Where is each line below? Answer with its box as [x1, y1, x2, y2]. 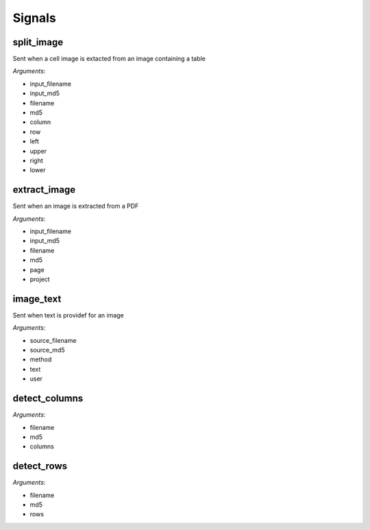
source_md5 [29, 346, 65, 354]
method [29, 355, 52, 363]
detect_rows [12, 460, 68, 472]
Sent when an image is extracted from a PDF [12, 202, 139, 210]
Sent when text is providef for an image [12, 311, 125, 319]
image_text [12, 293, 62, 304]
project [29, 275, 51, 283]
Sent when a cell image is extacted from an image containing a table [12, 55, 206, 63]
